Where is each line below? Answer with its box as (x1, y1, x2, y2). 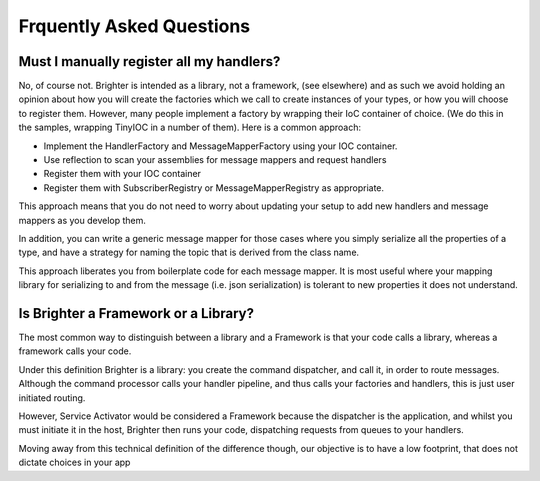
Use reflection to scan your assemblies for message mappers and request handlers (43, 154, 387, 166)
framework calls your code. (18, 345, 132, 357)
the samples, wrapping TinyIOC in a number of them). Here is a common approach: (18, 121, 362, 134)
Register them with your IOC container (43, 168, 202, 180)
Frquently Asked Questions (18, 15, 251, 37)
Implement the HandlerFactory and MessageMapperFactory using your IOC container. (43, 140, 398, 152)
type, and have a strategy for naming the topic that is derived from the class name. (18, 246, 360, 259)
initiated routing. (18, 391, 86, 404)
